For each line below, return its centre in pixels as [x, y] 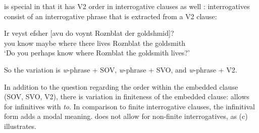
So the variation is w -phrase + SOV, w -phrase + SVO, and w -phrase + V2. [121, 69]
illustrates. [20, 126]
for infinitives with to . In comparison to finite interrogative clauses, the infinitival [129, 106]
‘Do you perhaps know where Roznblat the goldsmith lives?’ [97, 53]
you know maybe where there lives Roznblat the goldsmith [95, 43]
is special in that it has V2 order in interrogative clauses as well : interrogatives [127, 6]
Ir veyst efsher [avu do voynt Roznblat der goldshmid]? [89, 33]
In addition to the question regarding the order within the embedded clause [121, 86]
